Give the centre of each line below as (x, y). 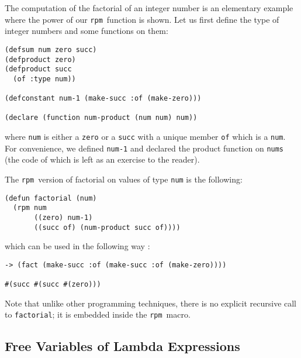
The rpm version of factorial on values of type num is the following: (124, 179)
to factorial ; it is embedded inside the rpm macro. (98, 314)
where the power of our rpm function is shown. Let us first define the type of (142, 19)
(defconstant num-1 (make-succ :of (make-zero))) (103, 99)
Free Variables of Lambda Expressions (122, 346)
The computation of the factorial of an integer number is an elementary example (149, 8)
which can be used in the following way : (77, 246)
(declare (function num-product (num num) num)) (101, 118)
